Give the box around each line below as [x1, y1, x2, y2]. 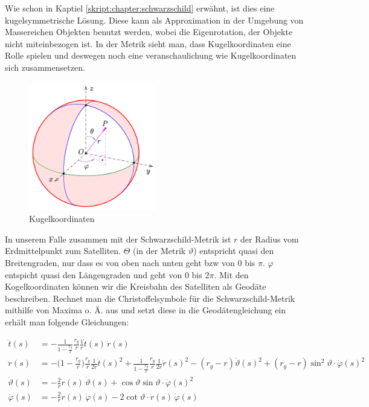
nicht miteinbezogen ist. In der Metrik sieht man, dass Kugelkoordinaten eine [5, 37, 291, 50]
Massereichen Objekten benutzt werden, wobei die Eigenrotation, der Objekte [5, 25, 293, 38]
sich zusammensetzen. [5, 60, 85, 73]
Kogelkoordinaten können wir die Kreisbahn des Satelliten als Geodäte [5, 280, 266, 293]
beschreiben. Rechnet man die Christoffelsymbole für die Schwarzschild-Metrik [5, 291, 295, 304]
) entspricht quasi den [193, 244, 274, 257]
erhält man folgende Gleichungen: [5, 315, 129, 328]
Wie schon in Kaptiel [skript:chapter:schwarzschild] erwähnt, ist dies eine [5, 2, 275, 14]
